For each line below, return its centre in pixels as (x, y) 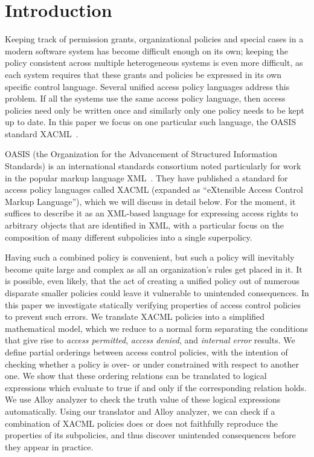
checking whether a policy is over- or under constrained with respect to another (152, 364)
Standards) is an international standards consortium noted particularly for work (153, 166)
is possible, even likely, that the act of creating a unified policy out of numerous (152, 281)
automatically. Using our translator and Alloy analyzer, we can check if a (140, 411)
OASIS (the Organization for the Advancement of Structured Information (141, 154)
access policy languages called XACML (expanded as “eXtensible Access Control (154, 190)
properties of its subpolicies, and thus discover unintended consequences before (150, 435)
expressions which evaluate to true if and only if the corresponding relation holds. (156, 387)
